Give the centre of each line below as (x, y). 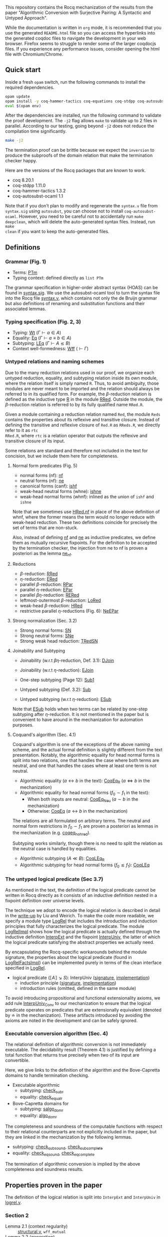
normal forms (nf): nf (41, 475)
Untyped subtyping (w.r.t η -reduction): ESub (65, 699)
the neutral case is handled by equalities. (55, 849)
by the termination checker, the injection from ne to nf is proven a (80, 548)
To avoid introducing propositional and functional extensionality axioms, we (83, 998)
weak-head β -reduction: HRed (51, 606)
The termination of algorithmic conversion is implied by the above (73, 1164)
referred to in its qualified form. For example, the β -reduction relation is (78, 394)
